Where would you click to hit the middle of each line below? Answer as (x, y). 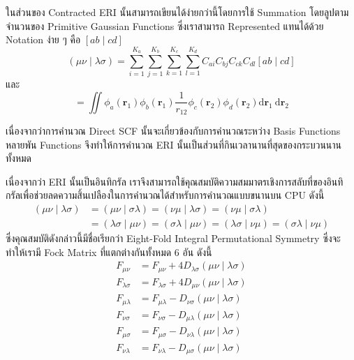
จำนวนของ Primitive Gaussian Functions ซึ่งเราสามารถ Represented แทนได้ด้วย (165, 25)
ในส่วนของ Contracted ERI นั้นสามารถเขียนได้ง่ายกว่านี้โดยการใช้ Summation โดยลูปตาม (177, 12)
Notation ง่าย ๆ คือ (43, 39)
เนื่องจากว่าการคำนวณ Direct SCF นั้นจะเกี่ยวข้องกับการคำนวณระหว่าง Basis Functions (173, 130)
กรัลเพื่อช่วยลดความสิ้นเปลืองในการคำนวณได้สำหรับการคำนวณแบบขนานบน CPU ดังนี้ (165, 195)
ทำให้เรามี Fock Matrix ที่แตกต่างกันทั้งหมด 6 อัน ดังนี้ (109, 252)
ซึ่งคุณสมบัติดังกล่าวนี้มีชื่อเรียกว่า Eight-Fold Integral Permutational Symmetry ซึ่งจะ (173, 238)
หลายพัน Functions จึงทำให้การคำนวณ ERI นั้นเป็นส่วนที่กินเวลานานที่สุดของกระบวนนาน (174, 144)
